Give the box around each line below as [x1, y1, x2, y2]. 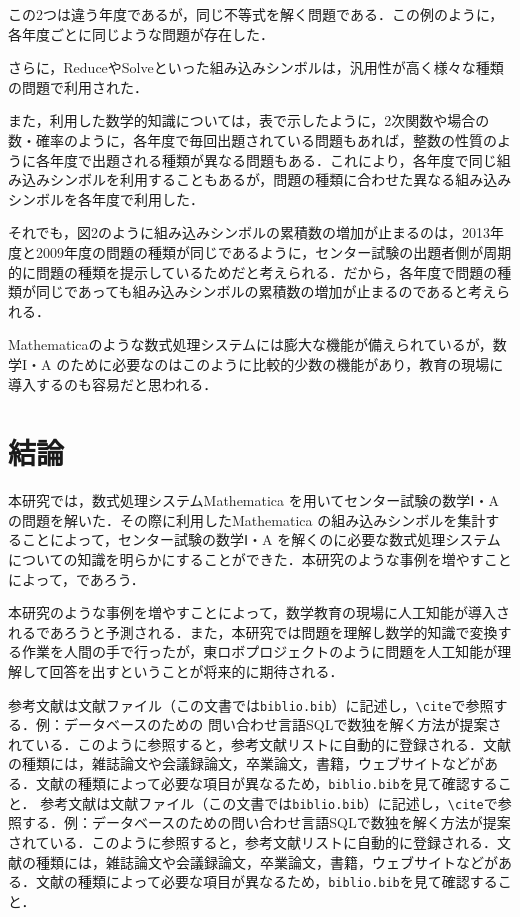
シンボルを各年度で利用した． [8, 188, 204, 209]
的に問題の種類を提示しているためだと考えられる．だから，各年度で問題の [8, 261, 498, 282]
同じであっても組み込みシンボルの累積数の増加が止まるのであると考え [35, 281, 497, 302]
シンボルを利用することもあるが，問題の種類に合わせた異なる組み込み [49, 169, 512, 190]
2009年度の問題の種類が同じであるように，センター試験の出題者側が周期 [35, 241, 512, 262]
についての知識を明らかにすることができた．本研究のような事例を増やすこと [8, 549, 512, 569]
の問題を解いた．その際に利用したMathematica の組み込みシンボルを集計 [8, 509, 486, 530]
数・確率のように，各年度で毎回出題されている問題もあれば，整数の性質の [8, 129, 497, 150]
